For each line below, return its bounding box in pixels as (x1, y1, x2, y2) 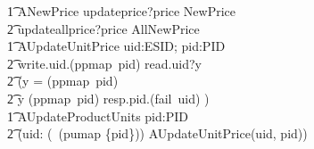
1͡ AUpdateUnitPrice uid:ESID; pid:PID (7, 37, 226, 55)
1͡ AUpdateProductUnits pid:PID (7, 106, 188, 125)
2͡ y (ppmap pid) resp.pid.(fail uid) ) (7, 88, 210, 107)
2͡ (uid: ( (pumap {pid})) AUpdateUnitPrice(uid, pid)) (7, 124, 308, 143)
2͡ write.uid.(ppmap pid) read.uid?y (7, 54, 202, 72)
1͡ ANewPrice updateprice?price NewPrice (7, 2, 236, 20)
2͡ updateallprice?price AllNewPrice (7, 19, 200, 37)
